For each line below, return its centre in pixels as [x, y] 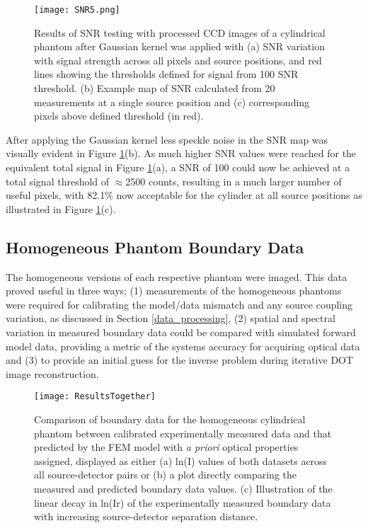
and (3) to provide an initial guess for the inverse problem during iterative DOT [180, 360]
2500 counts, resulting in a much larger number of [234, 181]
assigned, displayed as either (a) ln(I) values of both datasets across [181, 460]
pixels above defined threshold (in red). [119, 116]
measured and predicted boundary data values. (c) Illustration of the [183, 488]
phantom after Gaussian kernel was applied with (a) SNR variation [179, 46]
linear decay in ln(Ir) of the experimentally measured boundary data [183, 502]
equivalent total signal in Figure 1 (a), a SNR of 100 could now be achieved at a [178, 167]
